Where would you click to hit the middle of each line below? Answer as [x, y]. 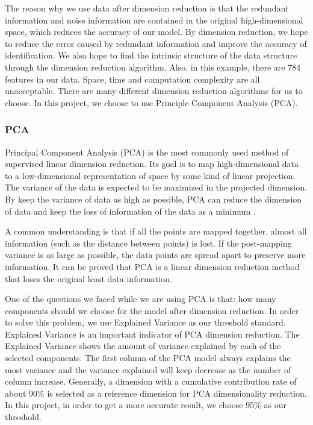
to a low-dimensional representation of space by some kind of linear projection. [150, 175]
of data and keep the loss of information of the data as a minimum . [130, 211]
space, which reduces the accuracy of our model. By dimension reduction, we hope [156, 32]
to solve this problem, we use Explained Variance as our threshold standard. [145, 322]
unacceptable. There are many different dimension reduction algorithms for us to [154, 91]
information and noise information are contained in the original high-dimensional [154, 20]
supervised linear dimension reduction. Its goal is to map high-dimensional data [152, 164]
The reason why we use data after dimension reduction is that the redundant [147, 8]
